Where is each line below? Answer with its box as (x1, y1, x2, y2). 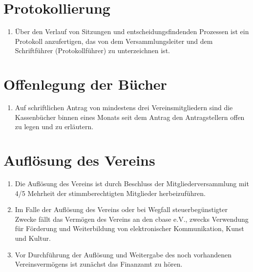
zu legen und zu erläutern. (15, 121, 94, 132)
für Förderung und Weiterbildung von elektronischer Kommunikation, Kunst (15, 223, 244, 233)
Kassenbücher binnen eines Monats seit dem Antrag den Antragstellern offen (15, 112, 245, 122)
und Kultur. (15, 233, 51, 243)
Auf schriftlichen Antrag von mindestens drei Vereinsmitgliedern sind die (15, 102, 233, 113)
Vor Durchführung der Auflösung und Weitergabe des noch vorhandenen (15, 249, 232, 259)
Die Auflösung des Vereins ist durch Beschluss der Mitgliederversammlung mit (15, 178, 249, 188)
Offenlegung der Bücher (3, 74, 167, 94)
